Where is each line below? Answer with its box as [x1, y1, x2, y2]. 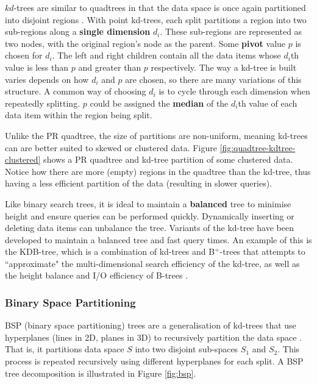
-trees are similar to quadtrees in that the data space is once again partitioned [13, 1, 306, 13]
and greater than [78, 60, 141, 73]
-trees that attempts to [219, 245, 305, 258]
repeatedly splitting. [5, 96, 80, 109]
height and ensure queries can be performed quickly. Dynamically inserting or [5, 209, 294, 222]
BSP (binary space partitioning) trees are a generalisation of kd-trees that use [5, 319, 296, 332]
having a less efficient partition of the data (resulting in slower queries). [5, 177, 272, 190]
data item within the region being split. [5, 108, 152, 121]
